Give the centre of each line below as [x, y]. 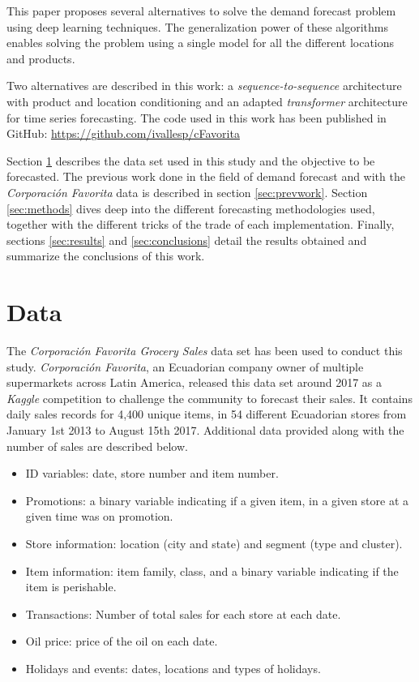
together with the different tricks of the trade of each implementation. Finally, [201, 224]
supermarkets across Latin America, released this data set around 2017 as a [194, 382]
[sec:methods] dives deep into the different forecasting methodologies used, [191, 208]
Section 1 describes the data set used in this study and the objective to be [191, 160]
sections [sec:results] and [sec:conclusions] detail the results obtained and [187, 240]
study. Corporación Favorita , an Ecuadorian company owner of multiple [185, 366]
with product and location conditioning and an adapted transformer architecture [207, 101]
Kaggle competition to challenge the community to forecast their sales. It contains [209, 398]
